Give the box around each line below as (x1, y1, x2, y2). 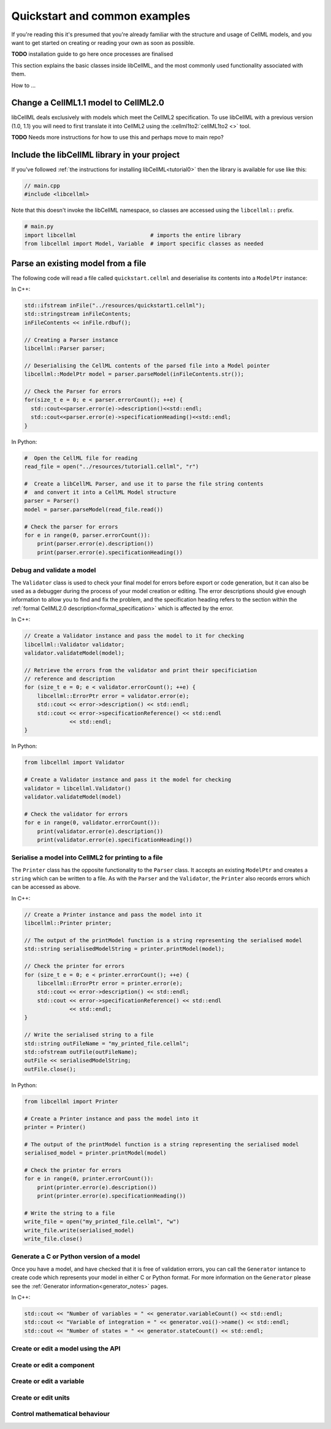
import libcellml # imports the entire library (24, 231, 242, 239)
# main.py (24, 223, 54, 230)
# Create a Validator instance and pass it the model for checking (24, 776, 232, 783)
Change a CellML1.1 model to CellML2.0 (11, 98, 165, 108)
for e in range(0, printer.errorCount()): (24, 1175, 154, 1182)
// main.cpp (24, 182, 61, 190)
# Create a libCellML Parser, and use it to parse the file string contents (24, 480, 264, 487)
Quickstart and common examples (11, 9, 191, 23)
